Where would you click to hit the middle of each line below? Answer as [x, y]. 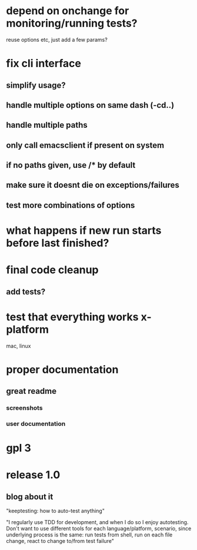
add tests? [26, 292]
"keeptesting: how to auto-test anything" [55, 511]
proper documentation [62, 370]
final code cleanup [52, 270]
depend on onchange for [68, 11]
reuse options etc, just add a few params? [57, 39]
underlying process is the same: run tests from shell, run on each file [89, 535]
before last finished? [58, 243]
